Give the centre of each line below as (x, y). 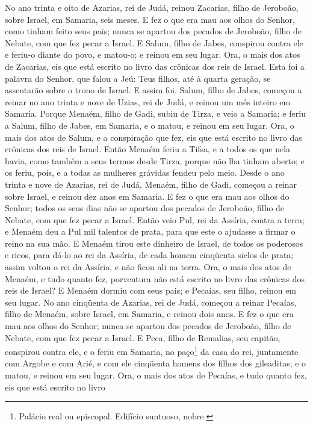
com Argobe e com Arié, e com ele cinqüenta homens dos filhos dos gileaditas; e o (156, 363)
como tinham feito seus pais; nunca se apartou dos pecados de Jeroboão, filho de (153, 31)
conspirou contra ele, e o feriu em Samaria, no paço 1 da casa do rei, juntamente (152, 350)
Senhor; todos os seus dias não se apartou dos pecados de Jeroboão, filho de (145, 208)
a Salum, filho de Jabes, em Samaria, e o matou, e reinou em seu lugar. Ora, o (150, 125)
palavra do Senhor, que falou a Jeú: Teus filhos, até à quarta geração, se (138, 78)
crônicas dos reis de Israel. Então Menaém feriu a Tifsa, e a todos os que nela (148, 149)
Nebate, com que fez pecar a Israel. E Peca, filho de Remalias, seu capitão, (143, 337)
